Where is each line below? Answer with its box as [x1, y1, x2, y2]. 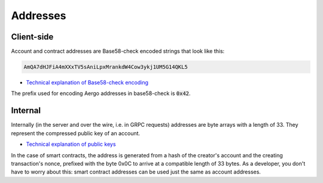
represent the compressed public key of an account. [11, 129, 141, 137]
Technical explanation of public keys [26, 141, 116, 148]
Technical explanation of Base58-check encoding [26, 79, 149, 86]
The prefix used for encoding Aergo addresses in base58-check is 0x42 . [11, 90, 191, 97]
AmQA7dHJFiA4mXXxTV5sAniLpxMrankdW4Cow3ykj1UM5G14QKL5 [23, 63, 188, 71]
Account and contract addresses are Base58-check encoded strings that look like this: [11, 48, 225, 55]
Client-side [11, 32, 54, 42]
